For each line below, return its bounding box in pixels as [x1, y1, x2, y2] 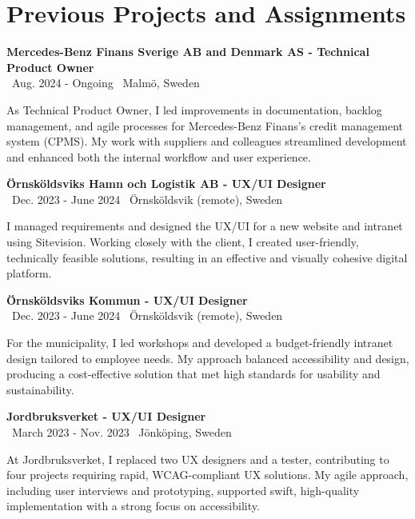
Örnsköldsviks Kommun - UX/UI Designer [6, 291, 248, 308]
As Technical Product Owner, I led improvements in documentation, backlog [6, 101, 382, 118]
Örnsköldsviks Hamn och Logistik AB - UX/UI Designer [6, 175, 326, 192]
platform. [6, 265, 52, 281]
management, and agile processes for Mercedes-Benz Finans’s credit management [6, 117, 403, 134]
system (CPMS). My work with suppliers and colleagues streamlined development [6, 133, 407, 150]
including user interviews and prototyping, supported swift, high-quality [6, 481, 360, 498]
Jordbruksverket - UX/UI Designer [6, 408, 206, 425]
